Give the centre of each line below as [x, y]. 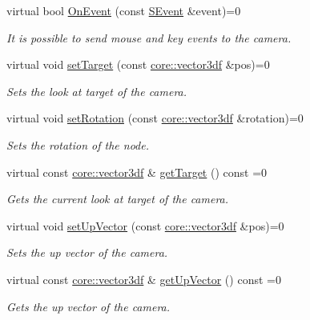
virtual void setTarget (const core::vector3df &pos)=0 [138, 64]
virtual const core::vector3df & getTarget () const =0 [137, 172]
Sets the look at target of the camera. [97, 91]
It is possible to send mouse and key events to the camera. [149, 37]
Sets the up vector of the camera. [87, 252]
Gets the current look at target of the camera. [118, 199]
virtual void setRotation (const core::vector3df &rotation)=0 [155, 118]
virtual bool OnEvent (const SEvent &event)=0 [124, 10]
